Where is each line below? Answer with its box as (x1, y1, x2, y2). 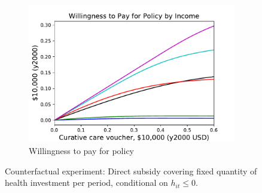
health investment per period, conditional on (5, 176, 168, 189)
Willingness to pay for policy (29, 144, 134, 156)
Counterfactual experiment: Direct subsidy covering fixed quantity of (5, 164, 257, 177)
